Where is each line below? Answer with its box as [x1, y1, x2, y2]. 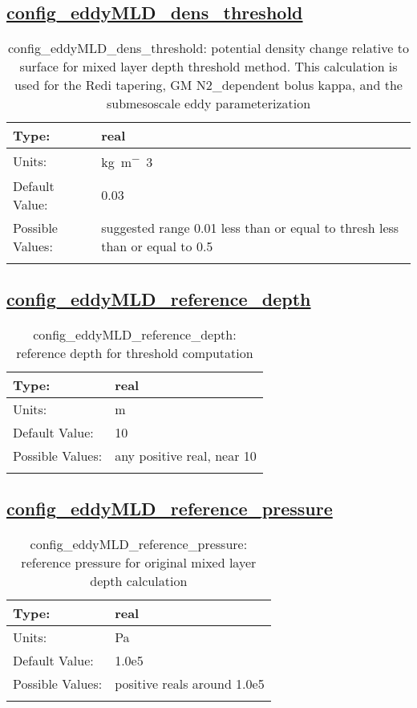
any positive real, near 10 [115, 446, 257, 465]
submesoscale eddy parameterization [106, 94, 311, 113]
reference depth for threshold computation [16, 343, 253, 362]
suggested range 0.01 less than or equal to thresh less [101, 218, 399, 237]
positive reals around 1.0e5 [115, 673, 265, 693]
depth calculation [90, 571, 188, 590]
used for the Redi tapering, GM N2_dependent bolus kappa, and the [14, 75, 403, 95]
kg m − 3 [101, 150, 153, 172]
